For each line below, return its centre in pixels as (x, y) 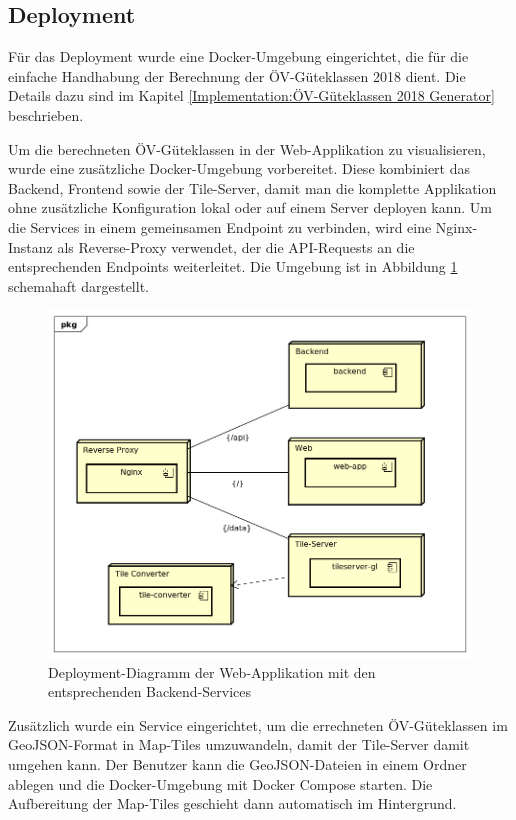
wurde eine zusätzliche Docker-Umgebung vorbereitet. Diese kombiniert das (239, 168)
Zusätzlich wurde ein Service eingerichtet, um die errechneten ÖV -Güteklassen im (258, 724)
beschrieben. (46, 114)
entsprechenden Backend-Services (150, 691)
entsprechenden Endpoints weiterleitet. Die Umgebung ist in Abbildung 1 (233, 266)
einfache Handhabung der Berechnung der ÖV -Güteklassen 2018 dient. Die (237, 75)
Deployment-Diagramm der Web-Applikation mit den (212, 671)
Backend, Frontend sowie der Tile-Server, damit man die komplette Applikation (252, 187)
